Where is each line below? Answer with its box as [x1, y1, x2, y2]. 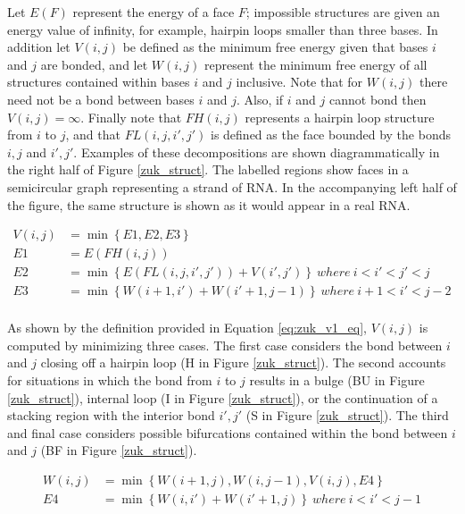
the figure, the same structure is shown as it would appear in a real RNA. [7, 195, 411, 214]
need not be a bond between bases [7, 89, 195, 108]
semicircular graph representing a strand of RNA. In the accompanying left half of [7, 177, 457, 196]
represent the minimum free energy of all [204, 55, 428, 73]
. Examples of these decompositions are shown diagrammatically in [73, 142, 440, 161]
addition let [7, 38, 71, 56]
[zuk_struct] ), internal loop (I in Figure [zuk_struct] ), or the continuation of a [7, 388, 438, 407]
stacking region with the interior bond [7, 406, 215, 425]
